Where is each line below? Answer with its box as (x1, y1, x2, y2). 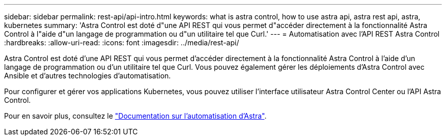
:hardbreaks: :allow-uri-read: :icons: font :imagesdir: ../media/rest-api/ (4, 38, 239, 47)
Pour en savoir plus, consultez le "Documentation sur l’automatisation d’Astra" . (4, 111, 267, 120)
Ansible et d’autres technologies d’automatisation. (4, 71, 171, 80)
